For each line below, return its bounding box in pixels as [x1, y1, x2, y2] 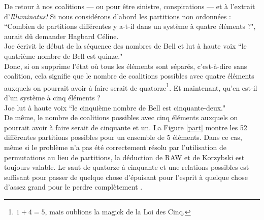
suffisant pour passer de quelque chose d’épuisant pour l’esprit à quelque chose [4, 171, 248, 182]
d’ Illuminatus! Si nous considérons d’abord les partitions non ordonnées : [4, 11, 231, 21]
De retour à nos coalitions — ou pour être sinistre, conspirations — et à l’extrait [4, 1, 255, 11]
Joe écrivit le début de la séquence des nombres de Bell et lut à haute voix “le [4, 41, 247, 51]
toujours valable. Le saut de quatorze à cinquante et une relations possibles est [4, 162, 249, 172]
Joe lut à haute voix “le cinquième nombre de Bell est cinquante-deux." [4, 102, 226, 113]
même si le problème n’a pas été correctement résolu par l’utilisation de [4, 141, 226, 152]
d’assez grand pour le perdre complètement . [4, 181, 143, 192]
